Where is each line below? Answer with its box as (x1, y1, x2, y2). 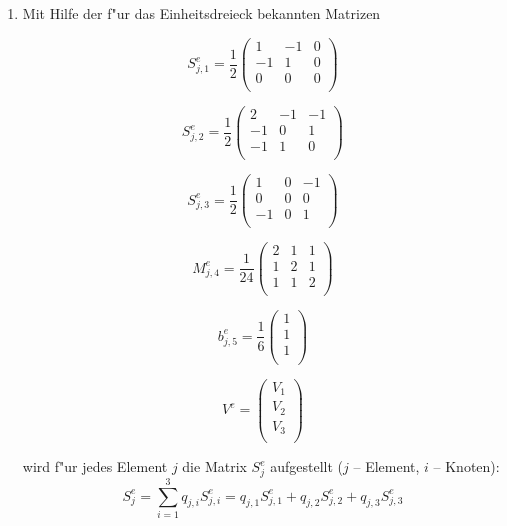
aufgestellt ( (270, 456, 344, 477)
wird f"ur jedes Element (22, 456, 168, 477)
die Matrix (182, 456, 247, 477)
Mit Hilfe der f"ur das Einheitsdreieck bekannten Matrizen (22, 3, 381, 23)
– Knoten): (433, 456, 500, 477)
